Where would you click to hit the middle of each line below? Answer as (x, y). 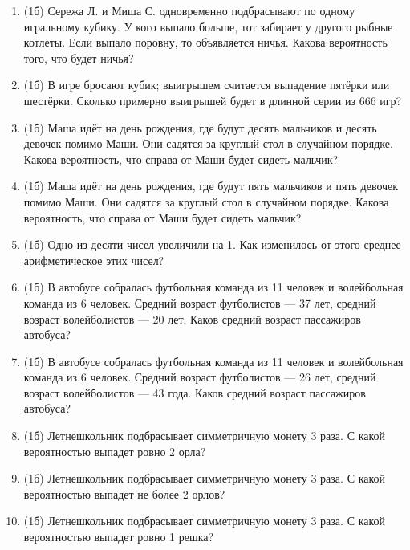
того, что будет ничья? (79, 57)
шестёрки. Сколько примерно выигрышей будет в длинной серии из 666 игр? (213, 100)
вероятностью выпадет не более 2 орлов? (124, 493)
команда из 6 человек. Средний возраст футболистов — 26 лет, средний (200, 377)
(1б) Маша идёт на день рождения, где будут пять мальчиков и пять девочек (211, 186)
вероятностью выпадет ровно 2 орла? (115, 451)
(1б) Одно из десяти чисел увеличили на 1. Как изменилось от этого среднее (212, 244)
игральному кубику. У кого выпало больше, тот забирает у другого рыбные (208, 26)
